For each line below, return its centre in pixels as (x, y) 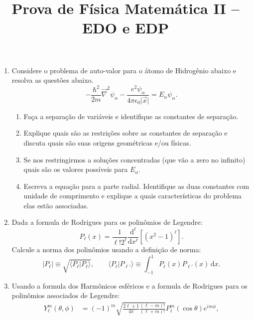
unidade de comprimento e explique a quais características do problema (133, 196)
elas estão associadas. (56, 205)
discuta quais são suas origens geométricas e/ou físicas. (107, 142)
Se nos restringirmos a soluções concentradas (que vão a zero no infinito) (134, 159)
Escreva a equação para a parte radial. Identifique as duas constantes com (136, 186)
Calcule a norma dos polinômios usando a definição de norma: (106, 249)
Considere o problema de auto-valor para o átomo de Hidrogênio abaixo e (124, 70)
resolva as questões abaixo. (53, 80)
